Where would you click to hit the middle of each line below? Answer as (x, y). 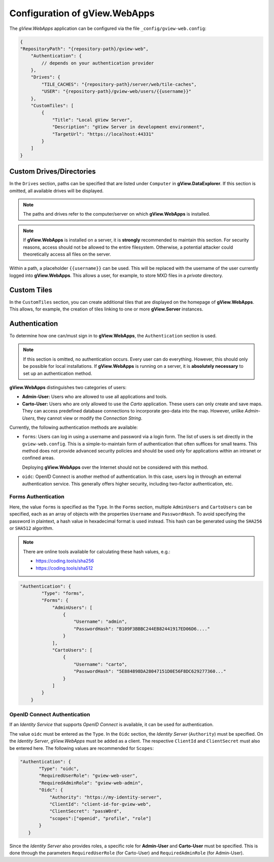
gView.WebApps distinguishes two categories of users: (68, 387)
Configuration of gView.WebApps (82, 13)
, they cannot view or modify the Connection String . (88, 418)
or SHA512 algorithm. (31, 528)
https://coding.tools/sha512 (64, 568)
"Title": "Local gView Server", (92, 120)
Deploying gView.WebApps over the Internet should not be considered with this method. (115, 467)
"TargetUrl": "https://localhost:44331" (103, 134)
